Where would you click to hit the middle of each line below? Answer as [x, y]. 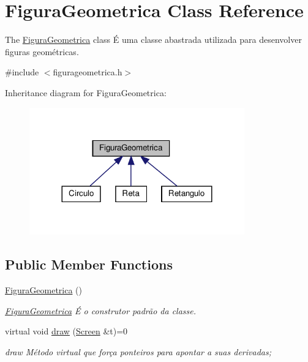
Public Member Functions [89, 264]
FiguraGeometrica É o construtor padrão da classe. [100, 310]
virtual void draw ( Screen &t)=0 [66, 331]
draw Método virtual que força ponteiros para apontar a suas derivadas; [138, 352]
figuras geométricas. [42, 51]
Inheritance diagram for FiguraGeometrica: [86, 92]
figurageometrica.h [88, 72]
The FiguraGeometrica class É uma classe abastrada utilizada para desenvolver [153, 40]
